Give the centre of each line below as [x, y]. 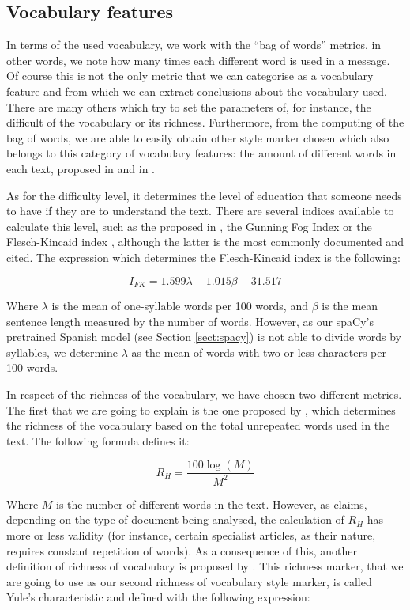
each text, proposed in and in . [81, 168]
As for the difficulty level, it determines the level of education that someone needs [204, 195]
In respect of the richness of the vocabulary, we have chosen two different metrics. [204, 394]
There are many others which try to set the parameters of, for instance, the [189, 106]
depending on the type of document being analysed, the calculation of [175, 519]
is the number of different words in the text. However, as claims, [212, 504]
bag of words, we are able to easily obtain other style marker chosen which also [198, 137]
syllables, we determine [62, 352]
